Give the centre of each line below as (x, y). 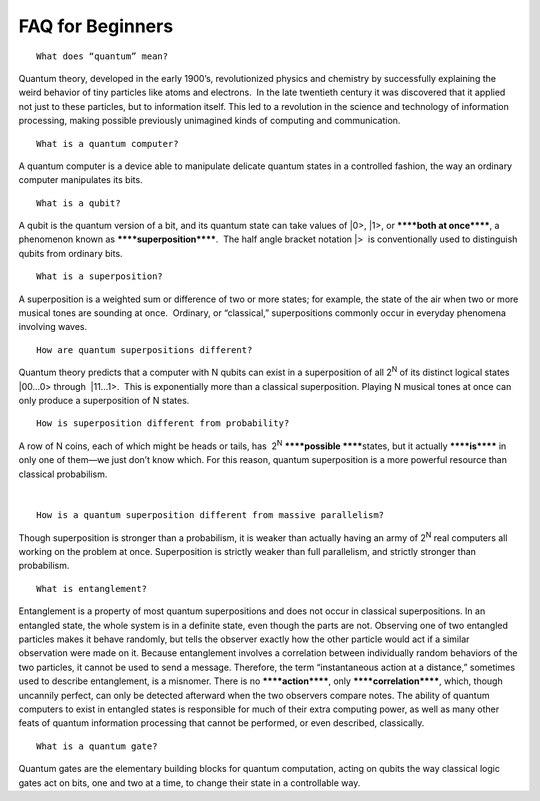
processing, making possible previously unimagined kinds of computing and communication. (209, 121)
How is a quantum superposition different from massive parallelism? (210, 515)
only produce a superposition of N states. (104, 400)
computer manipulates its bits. (81, 180)
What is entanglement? (92, 588)
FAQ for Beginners (96, 26)
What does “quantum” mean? (102, 56)
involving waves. (53, 327)
